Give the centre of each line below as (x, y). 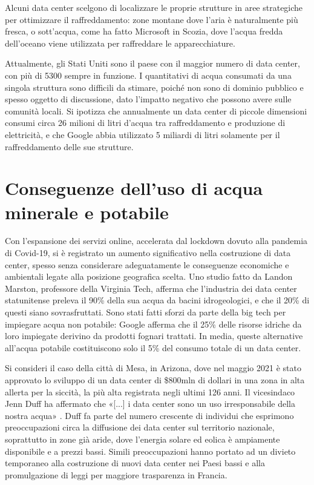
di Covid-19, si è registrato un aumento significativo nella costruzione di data (148, 253)
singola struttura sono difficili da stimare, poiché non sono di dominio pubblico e (154, 87)
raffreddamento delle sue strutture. (69, 146)
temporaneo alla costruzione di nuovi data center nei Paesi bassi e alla (135, 463)
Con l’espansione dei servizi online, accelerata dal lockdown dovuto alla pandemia (156, 241)
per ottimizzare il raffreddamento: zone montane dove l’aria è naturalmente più (152, 19)
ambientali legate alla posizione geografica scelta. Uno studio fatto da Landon (149, 276)
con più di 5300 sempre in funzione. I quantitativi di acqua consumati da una (148, 75)
